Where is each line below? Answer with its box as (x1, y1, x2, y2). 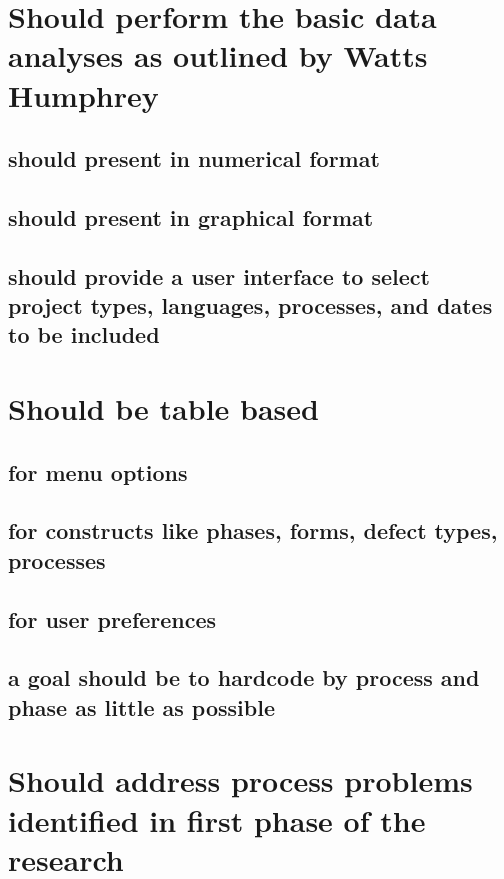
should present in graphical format (8, 201, 374, 232)
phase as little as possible (8, 691, 275, 722)
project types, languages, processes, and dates (8, 290, 493, 321)
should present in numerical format (8, 143, 380, 174)
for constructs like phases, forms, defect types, (8, 515, 498, 546)
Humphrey (8, 74, 159, 115)
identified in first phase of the (8, 799, 426, 840)
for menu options (8, 456, 188, 487)
